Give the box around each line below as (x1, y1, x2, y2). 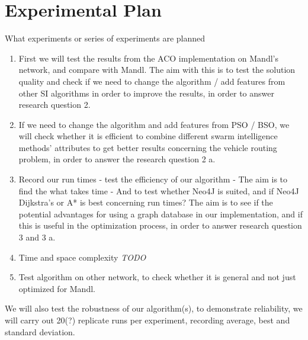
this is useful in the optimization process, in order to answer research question (18, 219, 302, 232)
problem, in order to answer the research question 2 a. (18, 153, 216, 165)
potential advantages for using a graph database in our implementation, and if (18, 207, 303, 220)
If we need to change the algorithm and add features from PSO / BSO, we (18, 118, 290, 130)
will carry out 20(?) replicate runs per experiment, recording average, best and (5, 314, 290, 326)
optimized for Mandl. (18, 282, 95, 294)
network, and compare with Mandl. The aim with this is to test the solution (18, 63, 296, 76)
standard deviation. (5, 325, 75, 338)
